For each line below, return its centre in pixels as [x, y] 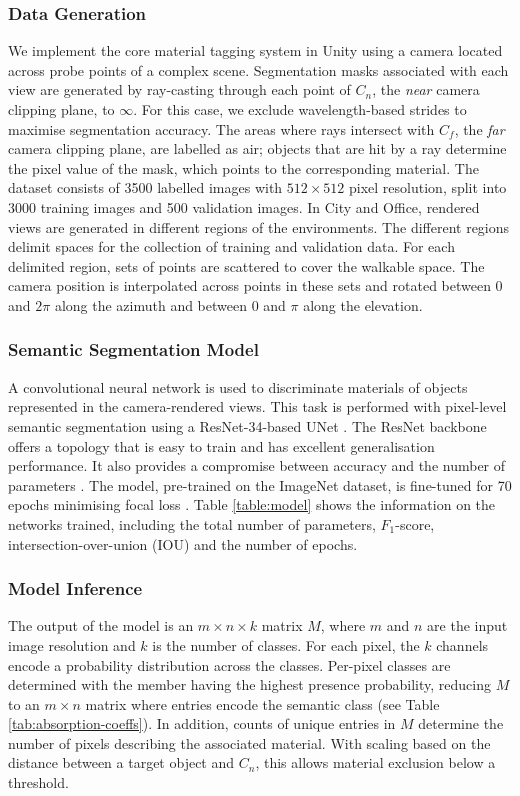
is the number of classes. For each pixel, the [286, 644]
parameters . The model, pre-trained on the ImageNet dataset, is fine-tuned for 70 [260, 484]
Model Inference [75, 588]
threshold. [38, 782]
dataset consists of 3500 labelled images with [145, 187]
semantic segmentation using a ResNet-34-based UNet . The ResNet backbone [247, 425]
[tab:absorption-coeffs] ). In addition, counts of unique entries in [202, 723]
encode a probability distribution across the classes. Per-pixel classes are [229, 664]
